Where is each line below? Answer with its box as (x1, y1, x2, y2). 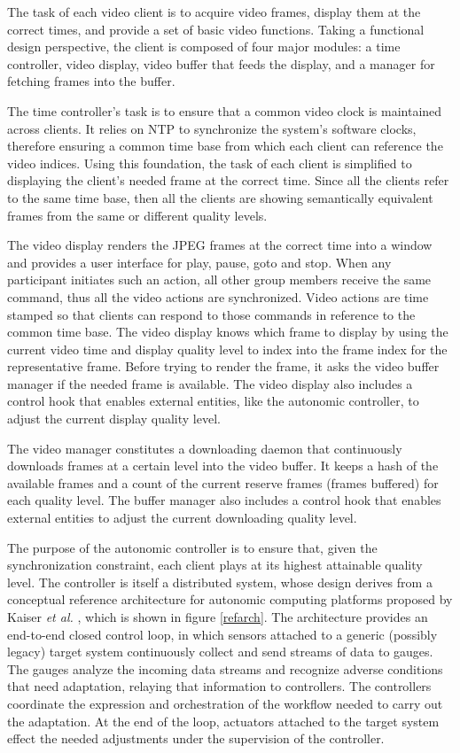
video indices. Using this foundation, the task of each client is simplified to (7, 153, 412, 172)
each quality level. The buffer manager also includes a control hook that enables (7, 491, 441, 509)
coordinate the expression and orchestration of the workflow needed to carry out (7, 694, 443, 712)
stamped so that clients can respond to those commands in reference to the (7, 305, 416, 323)
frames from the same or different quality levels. (7, 206, 268, 224)
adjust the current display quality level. (7, 409, 221, 428)
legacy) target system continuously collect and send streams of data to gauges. (7, 642, 433, 661)
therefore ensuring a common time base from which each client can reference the (7, 136, 443, 155)
